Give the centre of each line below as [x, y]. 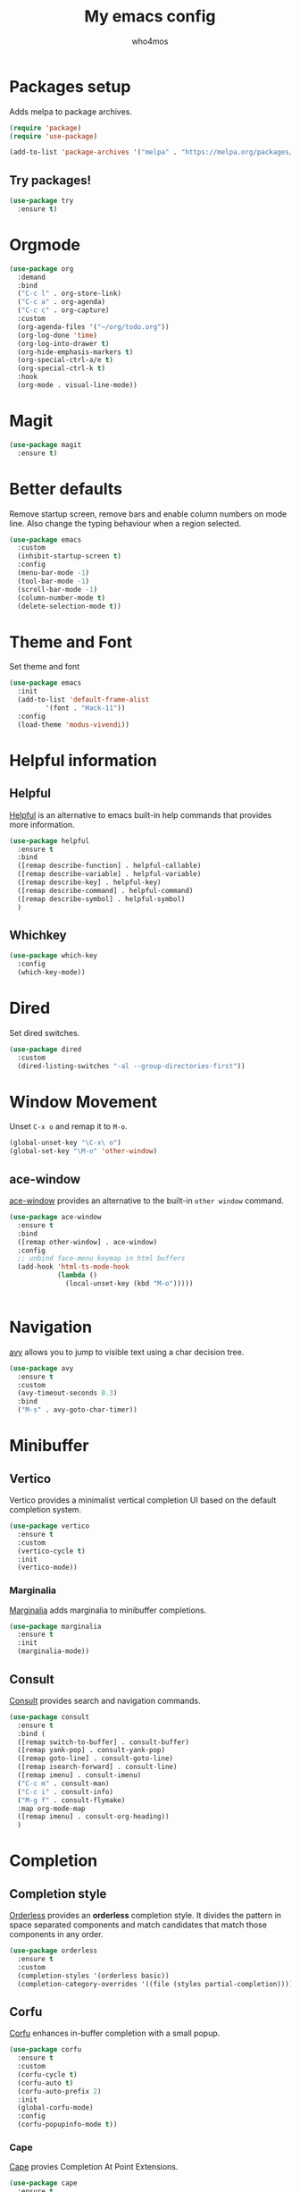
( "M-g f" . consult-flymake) [71, 1800]
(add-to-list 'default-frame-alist [83, 700]
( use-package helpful [50, 841]
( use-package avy [42, 1368]
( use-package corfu [46, 2050]
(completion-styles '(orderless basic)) [93, 1976]
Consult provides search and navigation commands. [105, 1700]
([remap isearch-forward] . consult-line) [97, 1767]
